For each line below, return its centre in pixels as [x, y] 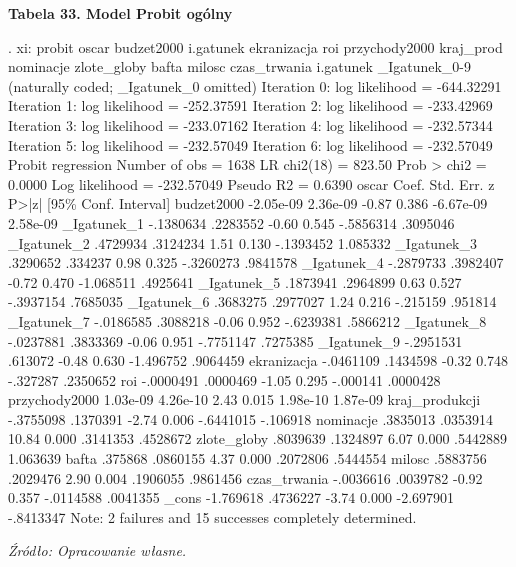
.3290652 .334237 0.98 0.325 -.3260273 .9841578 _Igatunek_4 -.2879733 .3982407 [256, 262]
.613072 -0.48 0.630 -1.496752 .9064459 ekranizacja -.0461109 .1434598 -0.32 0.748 [258, 360]
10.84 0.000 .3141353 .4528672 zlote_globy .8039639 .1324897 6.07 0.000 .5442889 [257, 438]
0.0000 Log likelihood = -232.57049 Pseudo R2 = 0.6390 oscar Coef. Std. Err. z [251, 183]
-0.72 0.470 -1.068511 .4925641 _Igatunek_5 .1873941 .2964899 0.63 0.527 [235, 281]
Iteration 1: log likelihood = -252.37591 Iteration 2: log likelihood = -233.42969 [250, 105]
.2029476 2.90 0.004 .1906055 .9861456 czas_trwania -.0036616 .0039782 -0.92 [245, 477]
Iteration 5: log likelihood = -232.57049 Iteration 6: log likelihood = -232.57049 [250, 144]
